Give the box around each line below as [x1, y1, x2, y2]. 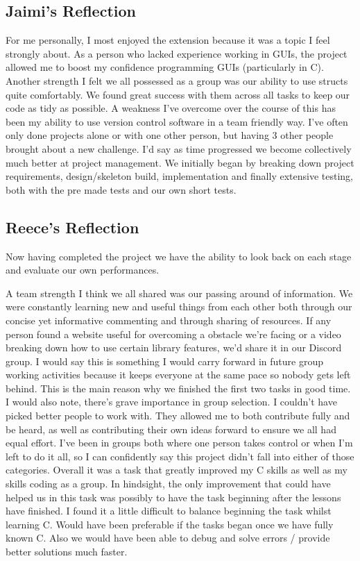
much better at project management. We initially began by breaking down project [6, 155, 354, 169]
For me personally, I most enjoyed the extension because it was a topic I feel [6, 33, 330, 47]
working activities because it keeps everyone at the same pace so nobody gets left [6, 367, 351, 382]
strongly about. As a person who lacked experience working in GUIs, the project [6, 46, 348, 60]
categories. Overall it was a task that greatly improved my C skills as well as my [6, 462, 348, 477]
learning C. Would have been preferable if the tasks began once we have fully [6, 517, 334, 531]
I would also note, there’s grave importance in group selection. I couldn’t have [6, 394, 337, 409]
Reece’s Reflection [6, 216, 139, 237]
